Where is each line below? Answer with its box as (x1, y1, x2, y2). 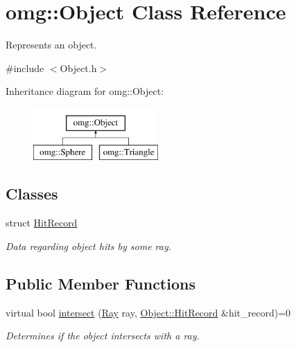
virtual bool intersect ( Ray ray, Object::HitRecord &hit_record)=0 (6, 305, 291, 319)
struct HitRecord (6, 215, 78, 230)
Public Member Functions (6, 272, 195, 294)
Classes (6, 183, 58, 204)
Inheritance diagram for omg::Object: (6, 84, 164, 98)
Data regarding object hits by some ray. (6, 238, 172, 253)
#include (6, 60, 44, 75)
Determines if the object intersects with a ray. (6, 328, 200, 343)
